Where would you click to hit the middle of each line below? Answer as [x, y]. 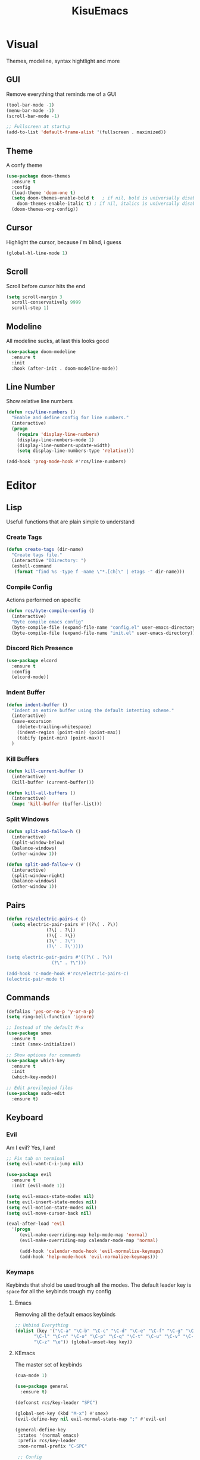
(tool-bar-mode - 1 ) [30, 105]
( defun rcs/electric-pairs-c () [46, 919]
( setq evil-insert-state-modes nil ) [51, 1202]
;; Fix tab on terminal [36, 1158]
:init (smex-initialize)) [44, 1044]
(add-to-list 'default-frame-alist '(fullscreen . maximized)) [86, 132]
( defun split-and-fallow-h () [44, 832]
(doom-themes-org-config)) [45, 210]
